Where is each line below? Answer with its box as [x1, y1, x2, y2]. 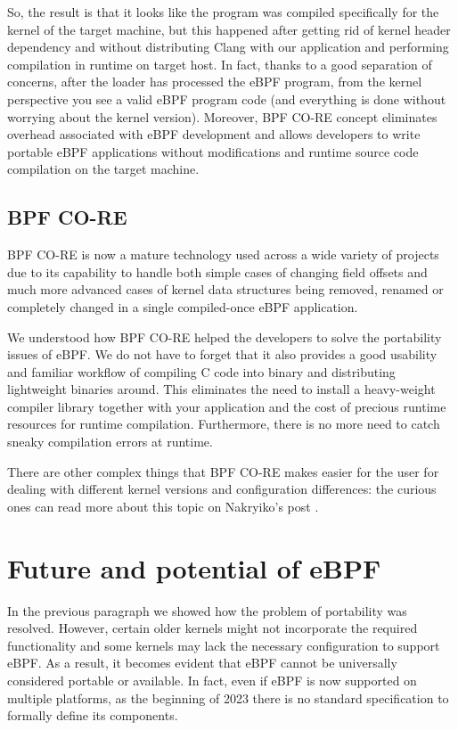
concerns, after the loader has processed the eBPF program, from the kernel [7, 72, 422, 91]
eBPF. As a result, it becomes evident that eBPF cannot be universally [7, 653, 397, 672]
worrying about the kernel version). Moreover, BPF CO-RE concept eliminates [7, 107, 438, 126]
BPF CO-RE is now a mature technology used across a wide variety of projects [7, 245, 439, 264]
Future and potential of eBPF [7, 549, 381, 586]
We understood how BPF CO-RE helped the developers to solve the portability [7, 327, 442, 346]
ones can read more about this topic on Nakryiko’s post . [7, 496, 319, 515]
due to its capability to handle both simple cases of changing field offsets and [7, 262, 428, 281]
